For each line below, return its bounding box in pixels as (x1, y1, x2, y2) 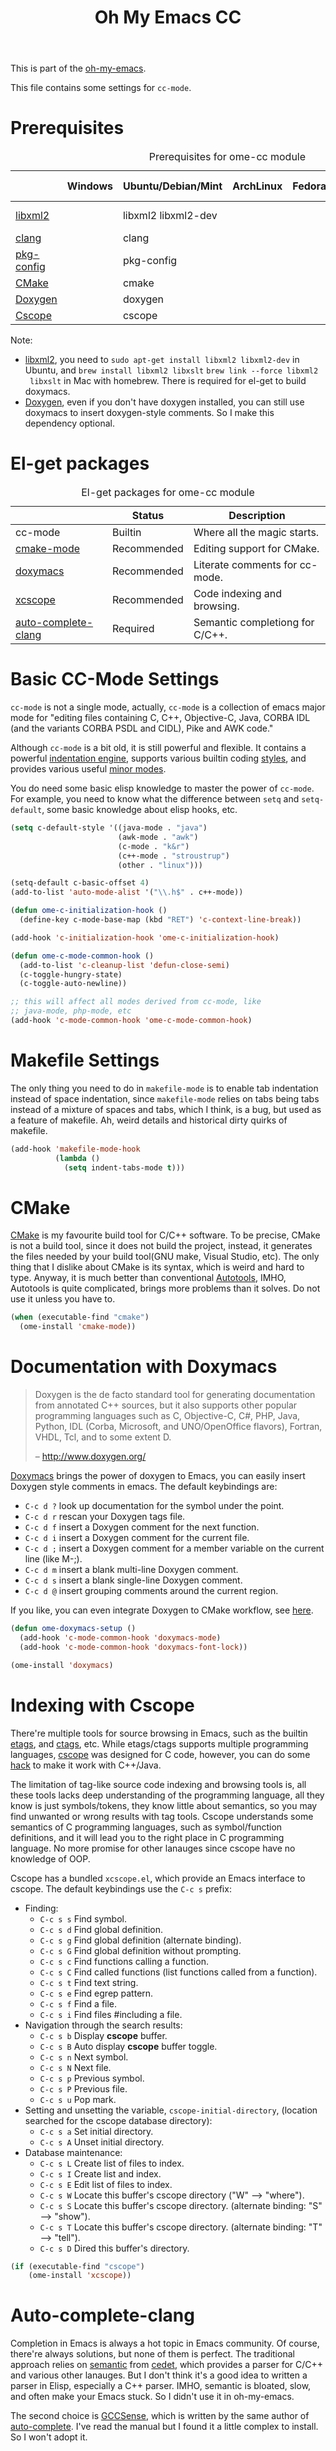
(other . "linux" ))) (117, 860, 203, 870)
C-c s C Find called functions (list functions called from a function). (39, 1966, 318, 1978)
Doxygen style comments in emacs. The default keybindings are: (10, 1481, 278, 1493)
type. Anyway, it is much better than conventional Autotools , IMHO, (10, 1272, 287, 1284)
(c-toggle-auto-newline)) (19, 979, 128, 989)
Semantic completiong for (193, 616, 315, 630)
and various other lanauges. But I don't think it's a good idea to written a (10, 2369, 308, 2381)
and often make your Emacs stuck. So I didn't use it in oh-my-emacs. (10, 2391, 295, 2403)
